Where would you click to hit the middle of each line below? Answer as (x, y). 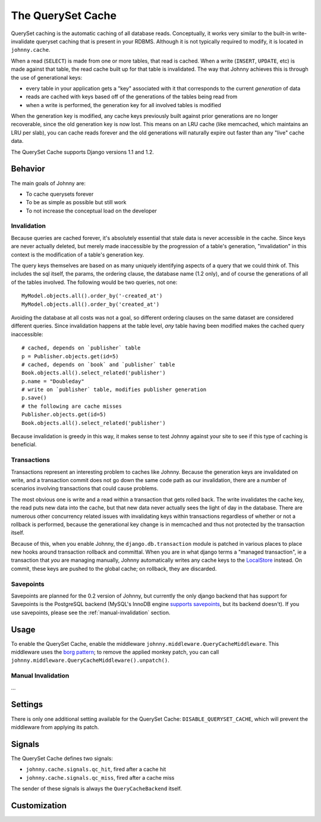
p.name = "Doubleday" (53, 381)
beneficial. (24, 445)
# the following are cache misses (72, 406)
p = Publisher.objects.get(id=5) (70, 356)
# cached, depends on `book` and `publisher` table (98, 364)
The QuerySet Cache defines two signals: (62, 758)
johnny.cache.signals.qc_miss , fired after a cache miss (100, 777)
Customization (39, 806)
